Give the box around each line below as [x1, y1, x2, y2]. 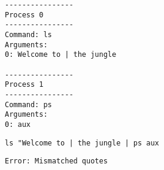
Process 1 [5, 80, 44, 89]
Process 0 [5, 10, 44, 19]
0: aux [5, 120, 31, 129]
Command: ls [5, 30, 52, 39]
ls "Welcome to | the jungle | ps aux [5, 138, 159, 147]
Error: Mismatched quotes [5, 157, 108, 166]
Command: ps [5, 100, 52, 109]
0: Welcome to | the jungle [5, 50, 117, 59]
